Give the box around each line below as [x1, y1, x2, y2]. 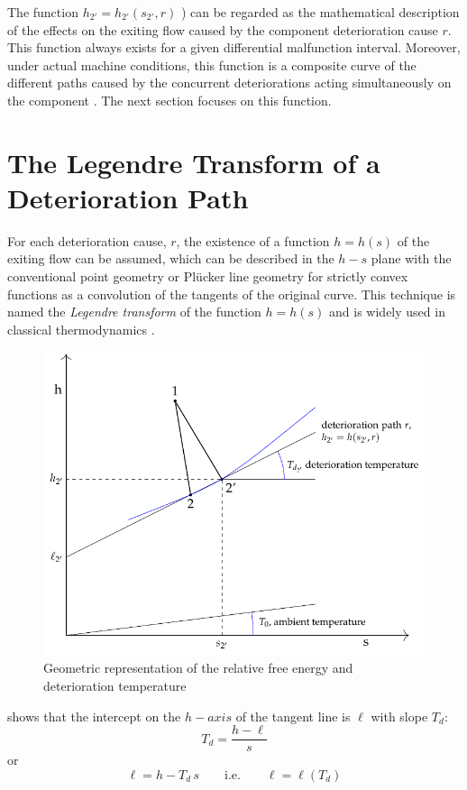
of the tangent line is [235, 706, 351, 725]
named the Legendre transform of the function [7, 302, 261, 321]
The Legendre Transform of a [7, 143, 380, 180]
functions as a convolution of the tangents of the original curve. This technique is [7, 284, 456, 303]
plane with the [371, 249, 452, 268]
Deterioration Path [7, 179, 249, 216]
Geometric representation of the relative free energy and [43, 658, 353, 677]
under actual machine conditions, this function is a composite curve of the [7, 55, 417, 74]
